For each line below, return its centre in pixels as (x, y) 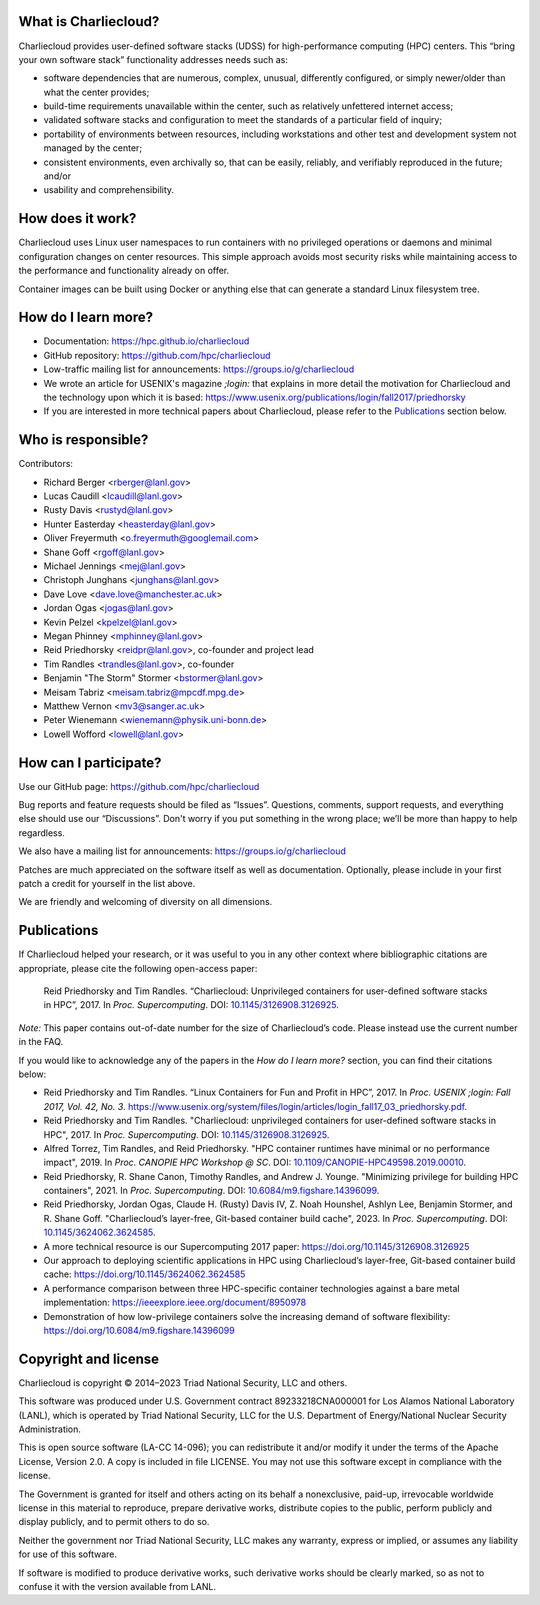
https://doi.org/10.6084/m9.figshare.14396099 (139, 1330)
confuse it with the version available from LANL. (117, 1586)
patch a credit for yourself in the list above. (107, 883)
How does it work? (77, 218)
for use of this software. (68, 1554)
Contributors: (46, 464)
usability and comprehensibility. (109, 190)
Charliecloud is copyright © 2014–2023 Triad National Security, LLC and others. (183, 1382)
